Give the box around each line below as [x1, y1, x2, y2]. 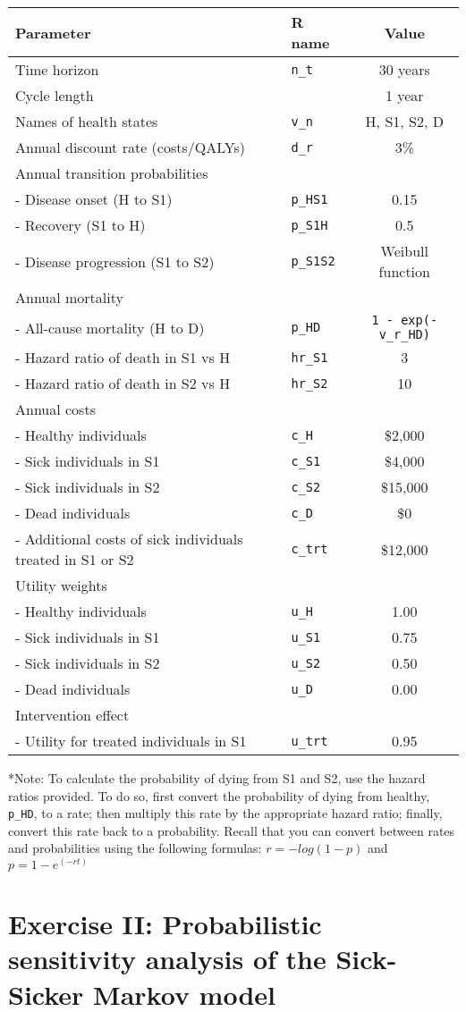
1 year [385, 85, 424, 105]
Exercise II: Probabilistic [8, 906, 322, 942]
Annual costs [15, 399, 96, 419]
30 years [378, 59, 430, 80]
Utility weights [15, 575, 107, 595]
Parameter [15, 21, 91, 43]
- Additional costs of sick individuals [15, 528, 243, 549]
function [378, 261, 430, 282]
